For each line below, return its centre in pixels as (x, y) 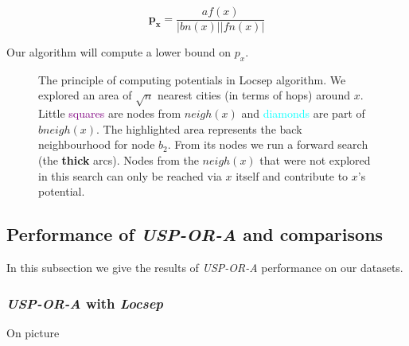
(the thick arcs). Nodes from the (119, 160)
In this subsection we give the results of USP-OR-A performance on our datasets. (205, 267)
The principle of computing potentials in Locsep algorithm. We (192, 79)
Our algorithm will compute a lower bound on (119, 52)
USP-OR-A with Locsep (85, 303)
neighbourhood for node (97, 144)
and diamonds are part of (303, 113)
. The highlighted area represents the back (199, 128)
